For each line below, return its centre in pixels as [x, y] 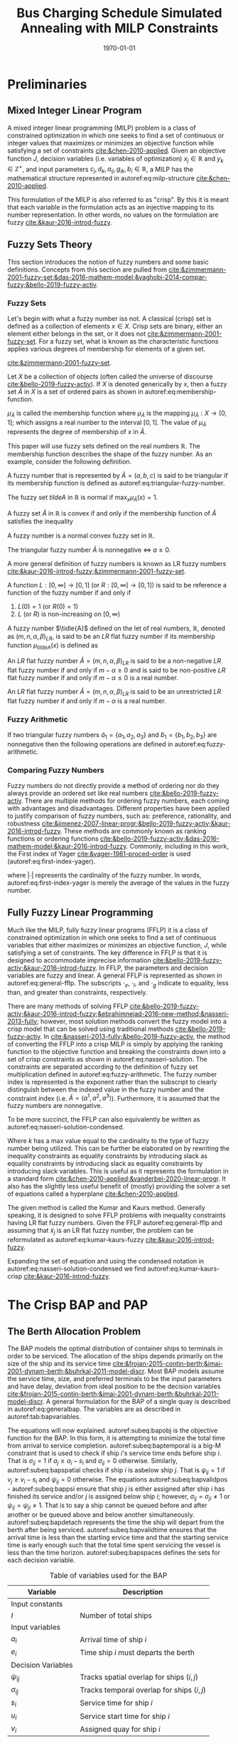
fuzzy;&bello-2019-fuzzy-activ [52, 284]
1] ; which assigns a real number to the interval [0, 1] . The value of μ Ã [107, 423]
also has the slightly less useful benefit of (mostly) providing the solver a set [119, 1186]
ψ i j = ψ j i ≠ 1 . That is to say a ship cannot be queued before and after [107, 1506]
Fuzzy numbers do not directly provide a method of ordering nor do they [113, 786]
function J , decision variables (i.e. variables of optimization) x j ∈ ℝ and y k [115, 159]
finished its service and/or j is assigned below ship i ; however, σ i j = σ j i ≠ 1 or [119, 1497]
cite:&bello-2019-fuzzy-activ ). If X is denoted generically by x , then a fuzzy [117, 384]
